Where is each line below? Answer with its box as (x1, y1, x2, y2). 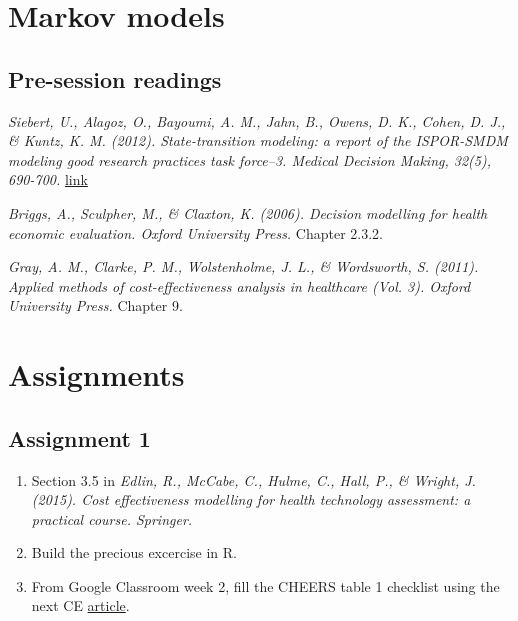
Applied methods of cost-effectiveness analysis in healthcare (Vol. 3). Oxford (8, 275, 471, 296)
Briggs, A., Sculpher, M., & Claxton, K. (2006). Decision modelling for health (8, 202, 488, 223)
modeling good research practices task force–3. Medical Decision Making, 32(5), (8, 149, 491, 170)
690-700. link (8, 169, 88, 190)
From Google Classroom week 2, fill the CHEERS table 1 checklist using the (31, 575, 500, 596)
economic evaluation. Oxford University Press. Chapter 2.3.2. (8, 222, 383, 243)
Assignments (8, 354, 185, 395)
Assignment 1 (8, 422, 151, 453)
